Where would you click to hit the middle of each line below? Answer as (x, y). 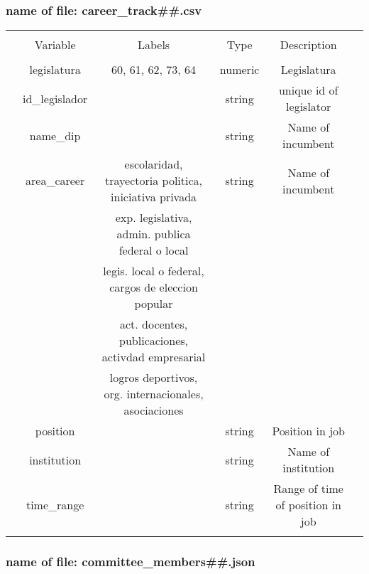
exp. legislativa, (154, 218)
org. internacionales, (154, 394)
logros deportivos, (154, 378)
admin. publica (154, 234)
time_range (55, 505)
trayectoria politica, (154, 181)
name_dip (55, 135)
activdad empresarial (154, 357)
